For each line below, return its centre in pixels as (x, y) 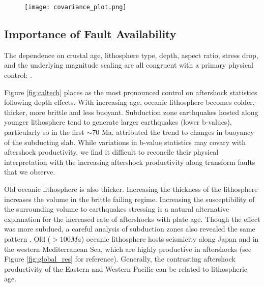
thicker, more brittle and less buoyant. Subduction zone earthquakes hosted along (131, 112)
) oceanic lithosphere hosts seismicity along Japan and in (170, 238)
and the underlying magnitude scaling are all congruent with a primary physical (129, 65)
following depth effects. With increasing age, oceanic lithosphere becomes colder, (129, 102)
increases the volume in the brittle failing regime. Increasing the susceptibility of (129, 199)
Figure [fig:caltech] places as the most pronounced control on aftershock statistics (131, 92)
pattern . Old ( (27, 238)
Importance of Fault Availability (90, 34)
